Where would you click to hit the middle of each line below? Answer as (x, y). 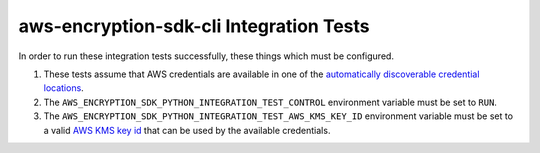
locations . (63, 88)
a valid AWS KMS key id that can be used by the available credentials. (187, 130)
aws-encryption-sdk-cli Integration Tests (194, 26)
